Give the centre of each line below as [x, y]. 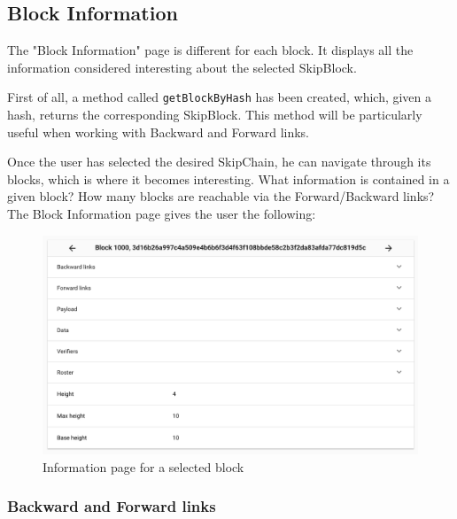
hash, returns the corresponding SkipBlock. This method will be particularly [215, 115]
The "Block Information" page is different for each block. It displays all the [210, 50]
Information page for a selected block [143, 466]
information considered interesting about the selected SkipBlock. [182, 67]
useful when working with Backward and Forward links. [159, 132]
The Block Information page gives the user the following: [162, 214]
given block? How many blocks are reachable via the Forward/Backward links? [221, 196]
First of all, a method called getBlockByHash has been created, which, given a [220, 97]
